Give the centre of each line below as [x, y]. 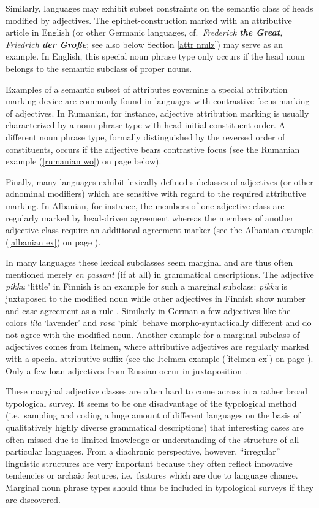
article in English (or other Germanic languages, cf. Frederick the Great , [144, 32]
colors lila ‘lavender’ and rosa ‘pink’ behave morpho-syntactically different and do [159, 322]
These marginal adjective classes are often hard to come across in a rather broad [157, 391]
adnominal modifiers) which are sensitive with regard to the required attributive [156, 194]
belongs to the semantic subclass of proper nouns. [99, 68]
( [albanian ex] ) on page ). [53, 241]
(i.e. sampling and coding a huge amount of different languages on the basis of [153, 415]
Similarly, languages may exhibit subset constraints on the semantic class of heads [159, 8]
